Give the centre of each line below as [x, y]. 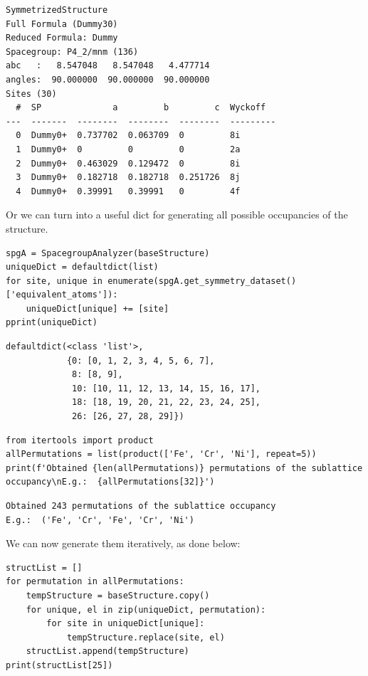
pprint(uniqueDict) [52, 323]
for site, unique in [54, 281]
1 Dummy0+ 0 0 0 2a [128, 149]
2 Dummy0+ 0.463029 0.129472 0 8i [128, 163]
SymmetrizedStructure [57, 10]
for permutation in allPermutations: [95, 582]
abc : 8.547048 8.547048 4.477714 [108, 66]
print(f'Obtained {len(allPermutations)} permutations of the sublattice [184, 468]
